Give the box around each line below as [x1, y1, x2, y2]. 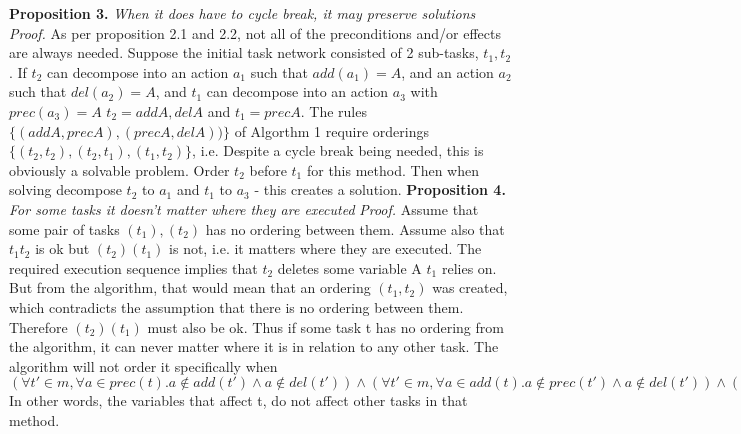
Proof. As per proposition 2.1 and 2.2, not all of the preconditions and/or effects [9, 22, 501, 43]
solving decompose [9, 179, 122, 200]
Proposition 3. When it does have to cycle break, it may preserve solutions [9, 3, 476, 23]
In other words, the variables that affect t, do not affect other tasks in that [9, 390, 468, 411]
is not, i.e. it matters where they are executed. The [169, 238, 482, 259]
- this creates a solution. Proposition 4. [254, 179, 506, 200]
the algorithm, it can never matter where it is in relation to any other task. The [9, 336, 499, 357]
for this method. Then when [306, 159, 479, 180]
